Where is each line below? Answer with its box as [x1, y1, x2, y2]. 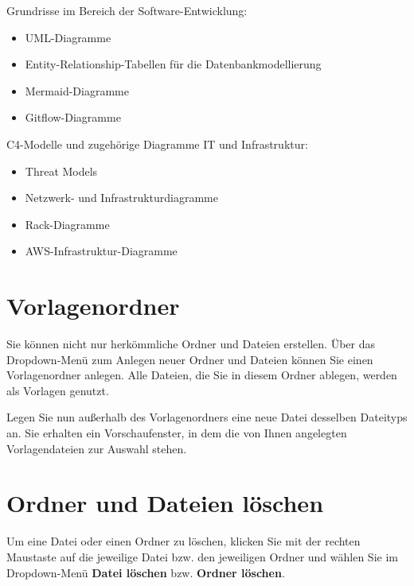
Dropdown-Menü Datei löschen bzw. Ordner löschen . [6, 564, 285, 580]
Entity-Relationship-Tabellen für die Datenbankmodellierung [25, 56, 322, 72]
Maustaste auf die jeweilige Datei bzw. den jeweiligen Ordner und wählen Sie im [6, 548, 398, 565]
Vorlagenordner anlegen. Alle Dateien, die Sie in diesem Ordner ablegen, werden [6, 367, 397, 383]
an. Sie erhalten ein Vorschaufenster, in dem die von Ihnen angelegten [6, 425, 347, 441]
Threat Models [25, 162, 98, 179]
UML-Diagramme [25, 29, 111, 45]
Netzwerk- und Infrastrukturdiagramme [25, 189, 218, 206]
